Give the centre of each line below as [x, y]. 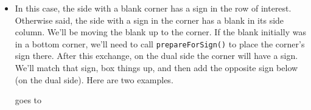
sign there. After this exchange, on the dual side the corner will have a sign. [156, 56]
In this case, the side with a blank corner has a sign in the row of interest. [153, 8]
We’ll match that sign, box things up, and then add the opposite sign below [156, 68]
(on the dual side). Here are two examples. [94, 79]
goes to [28, 100]
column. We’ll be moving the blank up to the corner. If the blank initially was [160, 32]
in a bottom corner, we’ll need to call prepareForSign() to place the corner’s [160, 43]
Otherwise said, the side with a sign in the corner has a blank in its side [149, 20]
